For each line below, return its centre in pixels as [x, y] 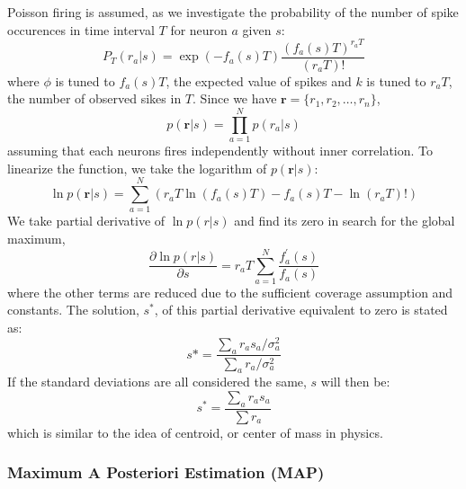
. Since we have [235, 98]
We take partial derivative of [86, 221]
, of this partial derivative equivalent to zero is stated [301, 310]
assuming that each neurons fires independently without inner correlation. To [220, 151]
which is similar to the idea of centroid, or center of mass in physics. [195, 432]
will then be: [355, 382]
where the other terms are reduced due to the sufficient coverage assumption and [230, 292]
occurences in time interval [81, 29]
